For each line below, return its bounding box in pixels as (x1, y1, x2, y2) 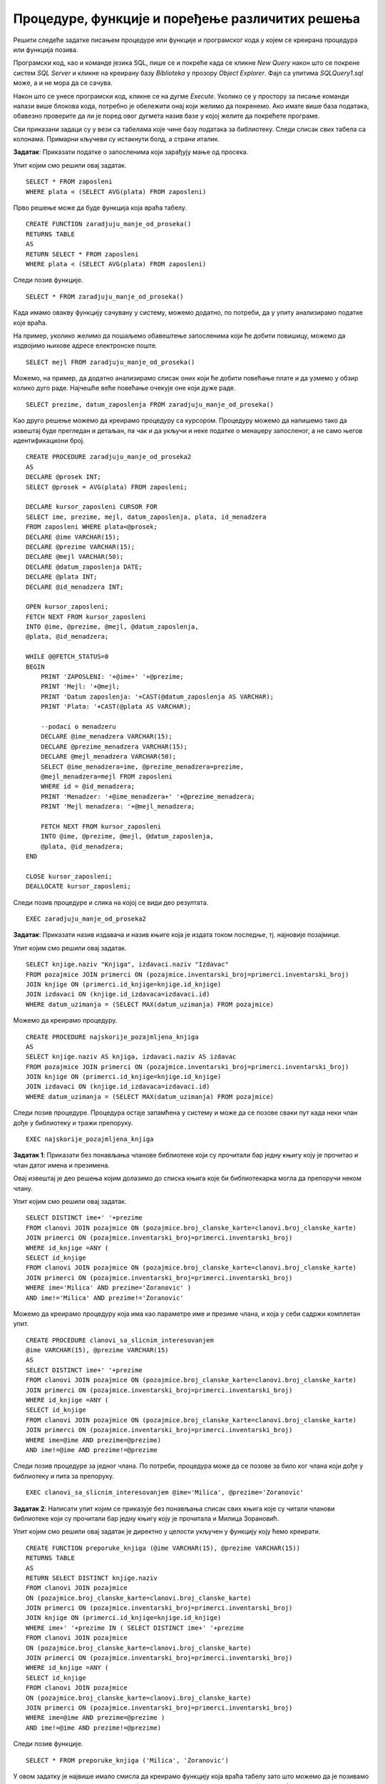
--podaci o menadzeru (40, 722, 117, 731)
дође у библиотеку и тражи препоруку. (13, 1118, 133, 1127)
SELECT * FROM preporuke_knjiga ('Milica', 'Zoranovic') (26, 1756, 230, 1764)
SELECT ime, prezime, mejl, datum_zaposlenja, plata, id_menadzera (26, 512, 267, 521)
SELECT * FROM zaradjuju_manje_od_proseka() (26, 293, 185, 300)
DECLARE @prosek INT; (26, 473, 101, 481)
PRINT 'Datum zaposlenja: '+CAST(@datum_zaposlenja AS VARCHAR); (40, 692, 274, 701)
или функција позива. (13, 45, 78, 54)
